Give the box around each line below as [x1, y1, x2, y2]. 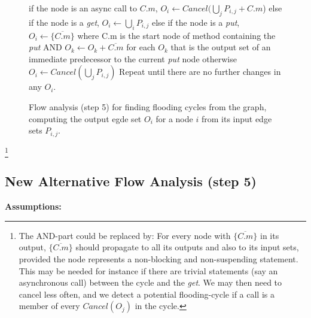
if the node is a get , [29, 16, 99, 28]
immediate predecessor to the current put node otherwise [29, 52, 237, 65]
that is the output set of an [170, 41, 271, 53]
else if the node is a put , [151, 16, 240, 28]
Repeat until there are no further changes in [119, 65, 281, 78]
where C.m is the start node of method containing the [77, 29, 276, 41]
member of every [19, 299, 80, 312]
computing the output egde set [29, 112, 142, 125]
